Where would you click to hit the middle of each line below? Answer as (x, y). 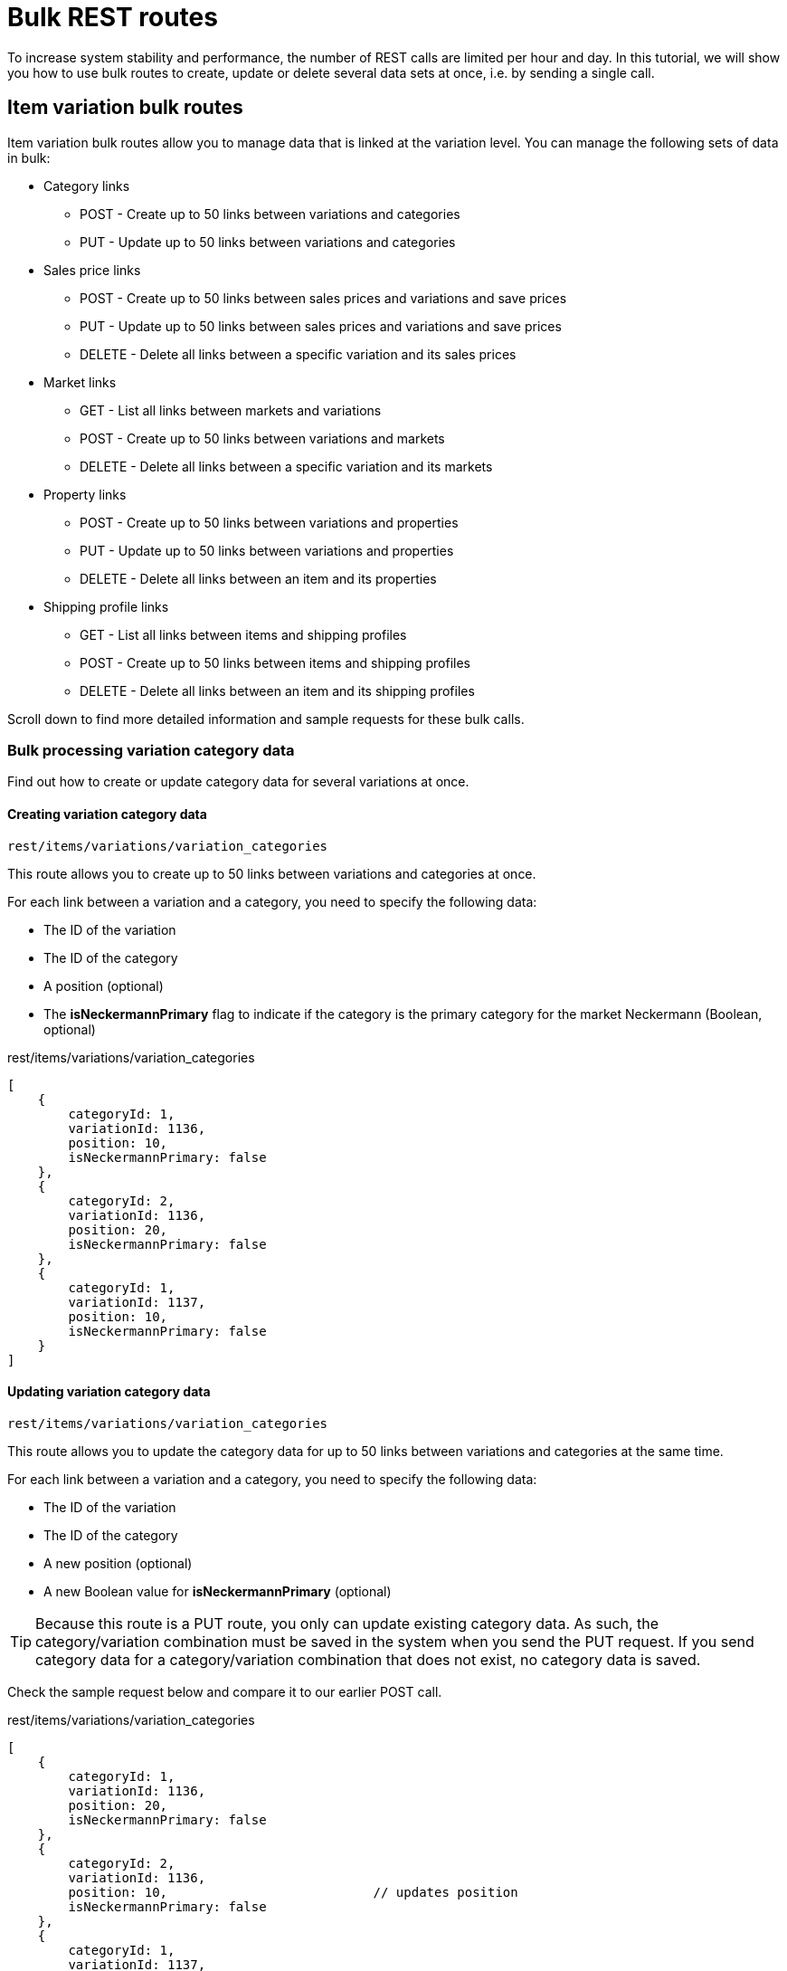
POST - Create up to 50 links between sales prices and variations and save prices (323, 298)
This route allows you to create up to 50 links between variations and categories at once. (272, 873)
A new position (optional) (118, 1563)
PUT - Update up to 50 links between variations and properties (267, 550)
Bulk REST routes (113, 17)
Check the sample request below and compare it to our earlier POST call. (225, 1691)
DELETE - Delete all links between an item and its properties (258, 578)
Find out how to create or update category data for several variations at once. (238, 782)
